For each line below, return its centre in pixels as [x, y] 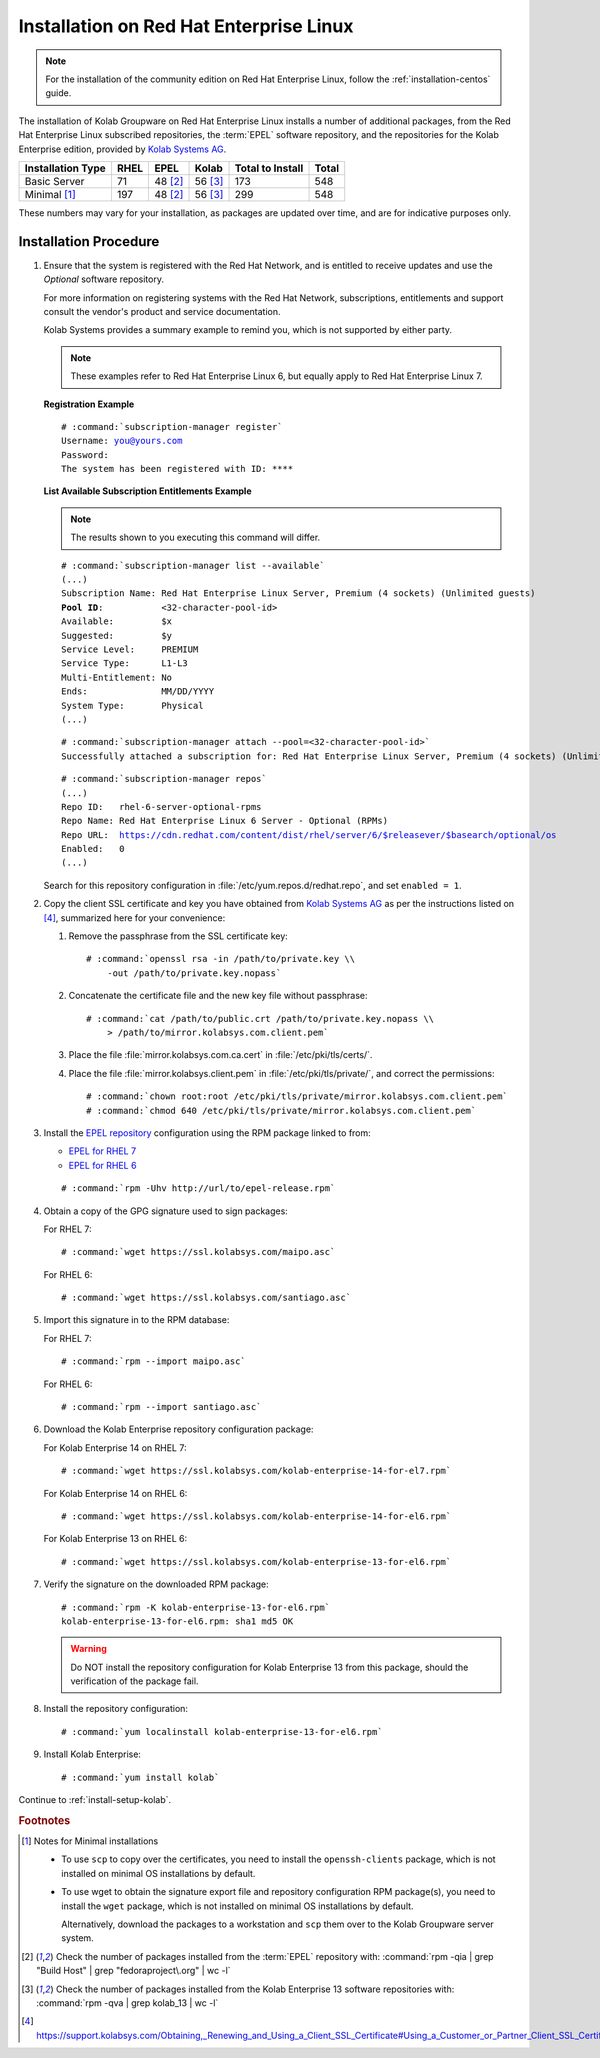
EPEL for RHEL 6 [102, 1165]
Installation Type [65, 168]
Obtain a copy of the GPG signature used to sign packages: [166, 1211]
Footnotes [44, 1820]
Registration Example [89, 404]
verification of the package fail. [134, 1681]
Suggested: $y [117, 635]
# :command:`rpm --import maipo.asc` [154, 1361]
